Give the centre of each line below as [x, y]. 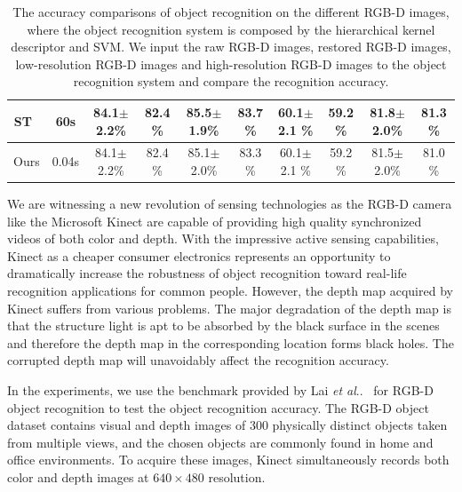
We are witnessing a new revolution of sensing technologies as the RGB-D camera [230, 204]
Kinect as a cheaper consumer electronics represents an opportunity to [199, 255]
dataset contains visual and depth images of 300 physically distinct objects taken [227, 425]
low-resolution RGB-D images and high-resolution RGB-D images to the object [231, 63]
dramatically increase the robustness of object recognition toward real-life [207, 273]
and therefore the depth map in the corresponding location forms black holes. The [231, 342]
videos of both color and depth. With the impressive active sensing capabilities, [223, 238]
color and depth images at [78, 477]
